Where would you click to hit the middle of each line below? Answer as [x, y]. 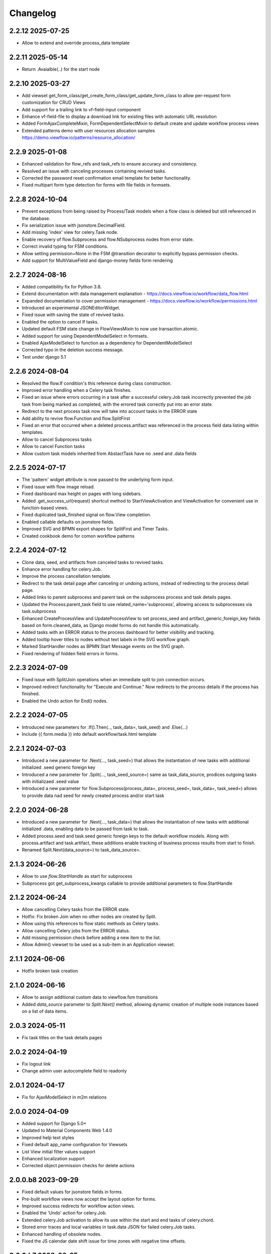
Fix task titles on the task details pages [62, 1037]
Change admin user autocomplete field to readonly [75, 1071]
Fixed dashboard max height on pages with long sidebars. [82, 494]
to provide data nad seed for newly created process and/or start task [93, 796]
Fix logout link [36, 1064]
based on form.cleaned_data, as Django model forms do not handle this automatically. [111, 625]
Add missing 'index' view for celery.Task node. [70, 232]
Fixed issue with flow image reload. [58, 487]
